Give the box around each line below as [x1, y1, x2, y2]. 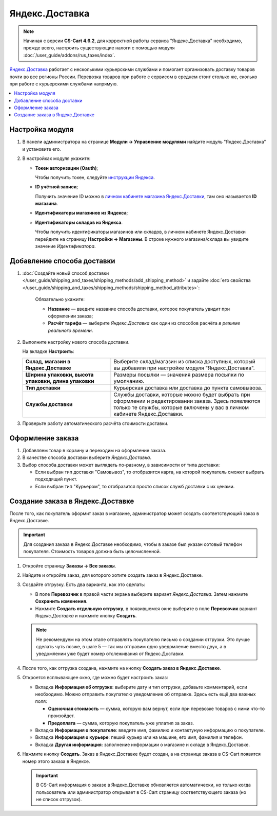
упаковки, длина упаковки [25, 377, 94, 384]
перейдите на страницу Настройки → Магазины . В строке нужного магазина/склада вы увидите [35, 236, 249, 242]
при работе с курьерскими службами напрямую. [9, 80, 118, 87]
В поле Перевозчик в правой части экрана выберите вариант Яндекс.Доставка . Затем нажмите [35, 591, 248, 597]
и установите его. [22, 146, 61, 152]
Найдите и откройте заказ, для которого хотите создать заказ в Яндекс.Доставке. [22, 572, 203, 578]
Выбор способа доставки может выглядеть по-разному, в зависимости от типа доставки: [22, 462, 220, 468]
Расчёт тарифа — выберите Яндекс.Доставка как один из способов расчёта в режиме [48, 320, 241, 326]
